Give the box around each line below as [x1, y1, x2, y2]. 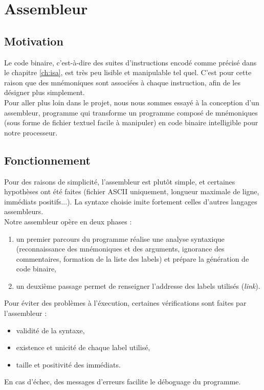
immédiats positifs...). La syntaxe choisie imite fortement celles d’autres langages [4, 196, 257, 207]
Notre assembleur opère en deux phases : [4, 216, 132, 226]
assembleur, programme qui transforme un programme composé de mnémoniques [4, 107, 258, 118]
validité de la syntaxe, [16, 325, 85, 335]
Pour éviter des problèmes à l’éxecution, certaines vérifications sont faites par [4, 297, 247, 308]
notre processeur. [4, 127, 58, 137]
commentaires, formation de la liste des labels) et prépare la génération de [16, 253, 249, 264]
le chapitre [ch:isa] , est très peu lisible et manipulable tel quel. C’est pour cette [4, 67, 252, 78]
